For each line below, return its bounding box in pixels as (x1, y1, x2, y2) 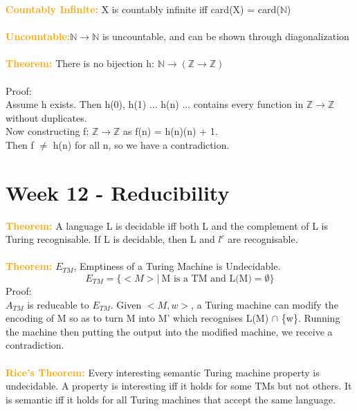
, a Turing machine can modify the (191, 297, 338, 311)
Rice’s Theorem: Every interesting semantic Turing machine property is (6, 365, 320, 379)
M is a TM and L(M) (161, 274, 252, 284)
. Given (110, 297, 142, 311)
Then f (6, 137, 34, 152)
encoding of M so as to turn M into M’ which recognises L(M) (6, 311, 269, 325)
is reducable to (27, 297, 89, 311)
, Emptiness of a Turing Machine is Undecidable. (73, 259, 281, 273)
